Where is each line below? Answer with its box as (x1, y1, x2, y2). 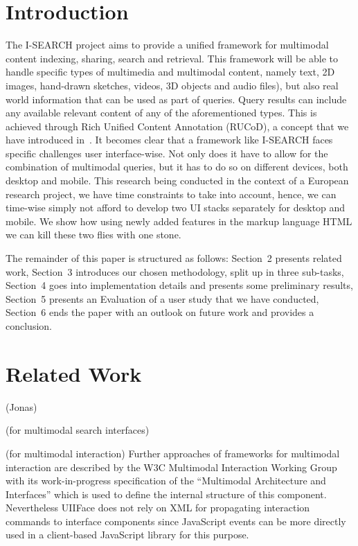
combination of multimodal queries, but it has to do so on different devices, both (6, 159, 348, 174)
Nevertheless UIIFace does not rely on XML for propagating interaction (6, 500, 310, 515)
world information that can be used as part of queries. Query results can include (6, 91, 347, 106)
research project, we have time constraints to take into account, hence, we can (6, 186, 337, 201)
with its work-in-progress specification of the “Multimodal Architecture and (6, 473, 326, 488)
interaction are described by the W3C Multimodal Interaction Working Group (6, 459, 337, 474)
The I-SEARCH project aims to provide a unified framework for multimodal (6, 37, 329, 52)
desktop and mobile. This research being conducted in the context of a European (6, 173, 349, 188)
